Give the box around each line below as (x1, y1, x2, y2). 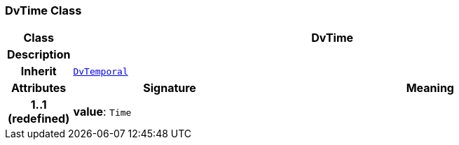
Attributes (11, 81, 67, 96)
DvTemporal (73, 66, 128, 77)
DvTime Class (5, 3, 82, 17)
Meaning (406, 81, 454, 96)
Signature (143, 81, 196, 96)
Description (7, 47, 71, 62)
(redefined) (8, 112, 70, 126)
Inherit (20, 64, 57, 79)
